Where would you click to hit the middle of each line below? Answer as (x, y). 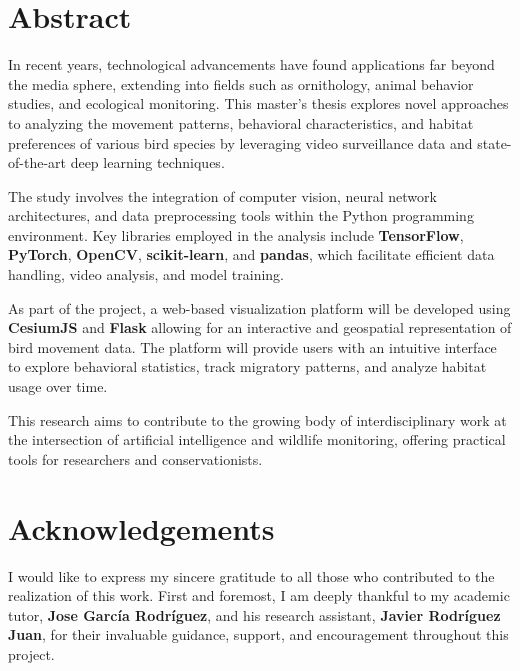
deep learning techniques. (147, 162)
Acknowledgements (141, 527)
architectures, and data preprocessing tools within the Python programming (241, 215)
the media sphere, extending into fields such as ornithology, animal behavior (241, 83)
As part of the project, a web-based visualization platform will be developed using (259, 307)
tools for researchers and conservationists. (135, 458)
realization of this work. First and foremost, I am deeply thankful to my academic (259, 595)
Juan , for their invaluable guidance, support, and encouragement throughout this (258, 634)
